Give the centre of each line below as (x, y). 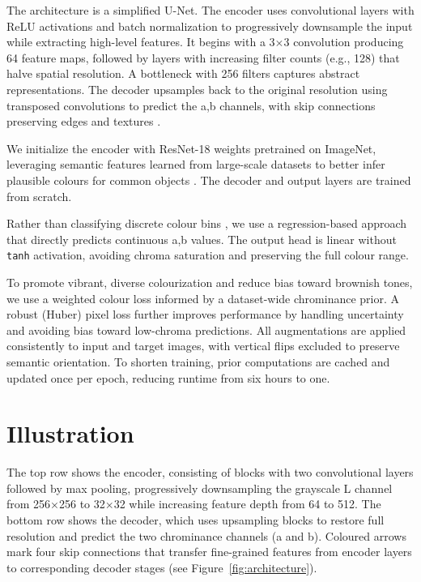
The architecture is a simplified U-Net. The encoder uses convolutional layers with (210, 10)
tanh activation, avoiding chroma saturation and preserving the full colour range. (208, 255)
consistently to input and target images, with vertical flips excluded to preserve (203, 346)
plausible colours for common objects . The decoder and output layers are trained (209, 180)
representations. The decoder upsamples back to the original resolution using (197, 89)
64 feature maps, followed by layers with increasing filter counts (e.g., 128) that (203, 57)
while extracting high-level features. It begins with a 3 (141, 42)
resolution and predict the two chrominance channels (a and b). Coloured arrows (206, 535)
